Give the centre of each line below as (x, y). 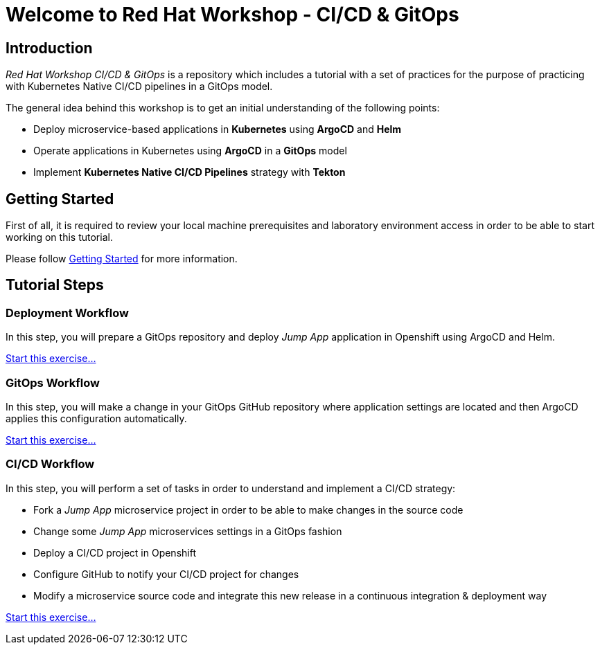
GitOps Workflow (53, 382)
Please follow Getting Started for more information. (122, 259)
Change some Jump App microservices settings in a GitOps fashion (188, 531)
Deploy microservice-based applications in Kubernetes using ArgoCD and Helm (218, 129)
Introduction (49, 48)
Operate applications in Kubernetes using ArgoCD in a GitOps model (190, 151)
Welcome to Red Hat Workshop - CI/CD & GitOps (232, 15)
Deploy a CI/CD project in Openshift (115, 552)
